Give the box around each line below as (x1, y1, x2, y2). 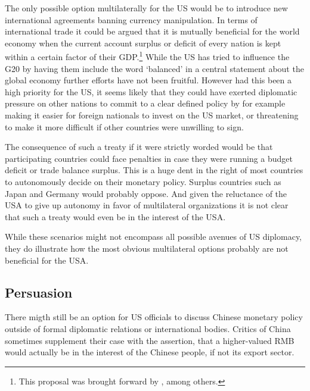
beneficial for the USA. (5, 254, 89, 266)
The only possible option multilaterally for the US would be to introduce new (5, 2, 288, 14)
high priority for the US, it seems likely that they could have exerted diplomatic (5, 85, 297, 98)
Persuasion (5, 283, 73, 301)
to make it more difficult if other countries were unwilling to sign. (5, 120, 244, 133)
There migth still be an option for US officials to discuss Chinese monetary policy (5, 311, 303, 323)
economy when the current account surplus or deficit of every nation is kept (5, 36, 281, 49)
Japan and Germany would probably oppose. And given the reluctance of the (5, 187, 287, 199)
